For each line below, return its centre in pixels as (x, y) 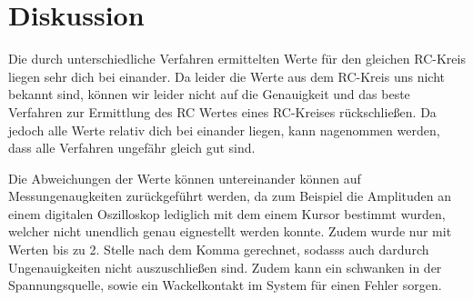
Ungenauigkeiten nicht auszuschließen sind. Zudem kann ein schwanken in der (225, 267)
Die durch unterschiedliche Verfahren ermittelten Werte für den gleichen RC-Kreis (237, 59)
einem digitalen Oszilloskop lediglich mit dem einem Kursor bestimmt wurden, (227, 213)
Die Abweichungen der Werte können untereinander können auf (185, 178)
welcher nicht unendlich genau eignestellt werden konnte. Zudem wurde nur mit (230, 231)
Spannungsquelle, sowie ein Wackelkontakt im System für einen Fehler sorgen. (225, 285)
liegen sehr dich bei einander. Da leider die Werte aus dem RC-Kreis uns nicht (226, 76)
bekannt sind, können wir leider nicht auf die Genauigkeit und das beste (209, 94)
